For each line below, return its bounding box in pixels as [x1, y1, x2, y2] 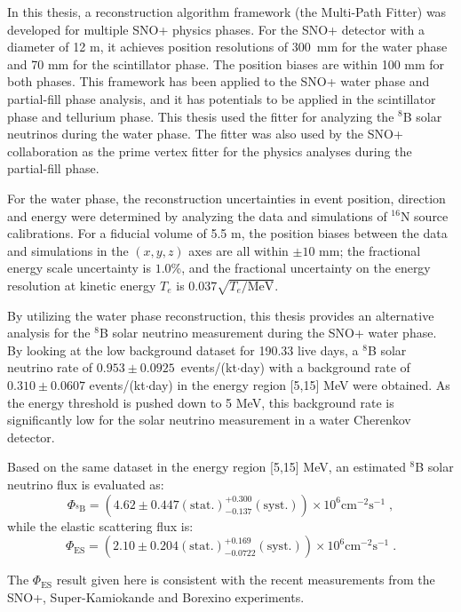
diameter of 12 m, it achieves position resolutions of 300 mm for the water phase [7, 37, 448, 56]
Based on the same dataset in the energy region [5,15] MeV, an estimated [7, 457, 406, 476]
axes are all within [188, 241, 289, 259]
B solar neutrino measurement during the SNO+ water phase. [99, 323, 437, 342]
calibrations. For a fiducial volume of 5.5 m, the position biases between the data [7, 224, 448, 242]
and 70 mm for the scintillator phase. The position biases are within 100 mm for [7, 54, 445, 73]
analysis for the [7, 323, 91, 342]
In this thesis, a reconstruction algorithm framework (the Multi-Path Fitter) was [7, 3, 447, 20]
